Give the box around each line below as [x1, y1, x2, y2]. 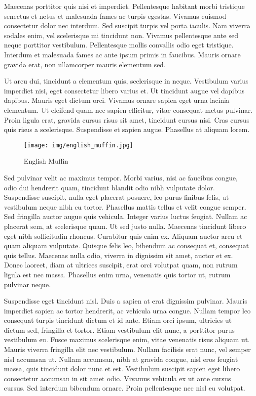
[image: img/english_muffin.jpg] [24, 141, 133, 149]
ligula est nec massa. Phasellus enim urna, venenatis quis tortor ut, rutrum [4, 269, 231, 279]
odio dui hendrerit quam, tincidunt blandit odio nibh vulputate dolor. [4, 182, 215, 192]
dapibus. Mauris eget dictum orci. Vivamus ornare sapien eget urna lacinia [4, 95, 230, 105]
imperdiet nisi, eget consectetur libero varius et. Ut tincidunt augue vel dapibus [4, 85, 245, 95]
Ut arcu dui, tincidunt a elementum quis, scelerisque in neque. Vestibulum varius [4, 76, 249, 86]
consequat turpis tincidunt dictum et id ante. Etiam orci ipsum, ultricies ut [4, 315, 232, 325]
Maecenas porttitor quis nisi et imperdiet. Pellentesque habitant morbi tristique [4, 1, 245, 11]
